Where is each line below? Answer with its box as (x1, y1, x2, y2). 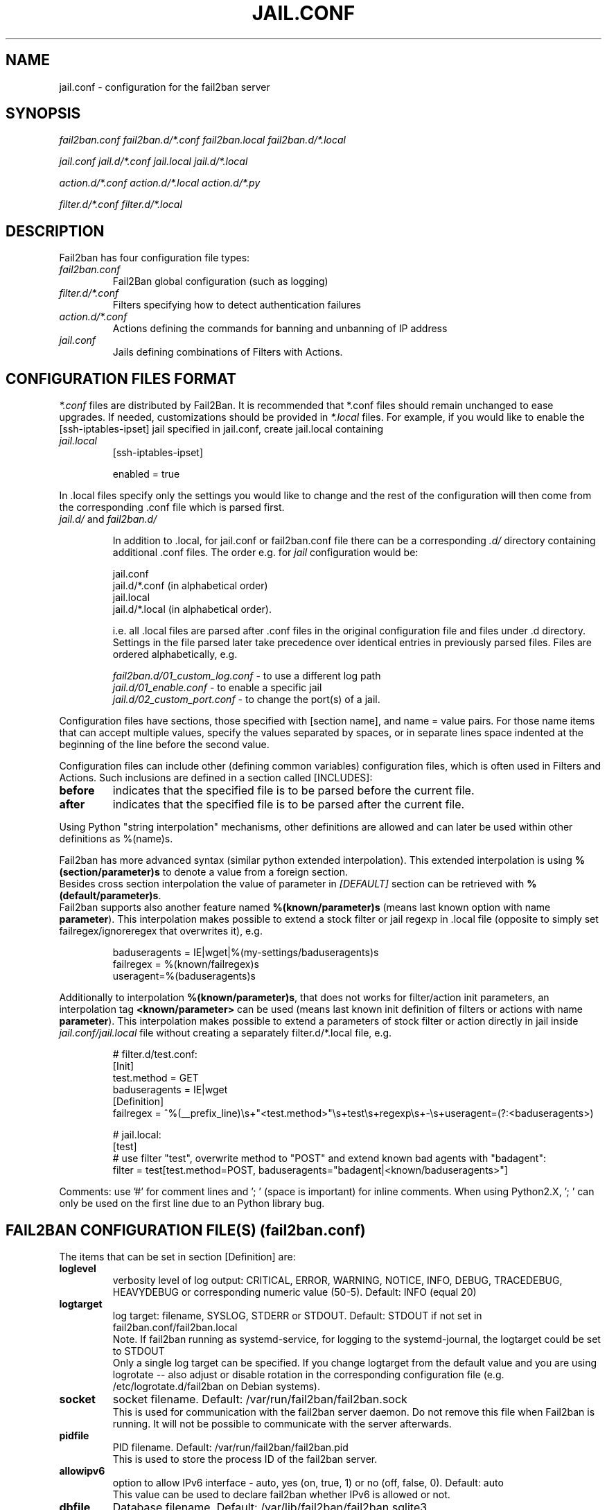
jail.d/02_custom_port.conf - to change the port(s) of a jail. (112, 693, 380, 706)
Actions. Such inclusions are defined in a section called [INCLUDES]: (59, 772, 373, 784)
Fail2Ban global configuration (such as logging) (112, 275, 328, 288)
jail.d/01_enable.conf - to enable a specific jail (112, 682, 322, 694)
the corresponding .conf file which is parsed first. (59, 501, 285, 514)
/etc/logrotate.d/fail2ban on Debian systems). (112, 1380, 320, 1392)
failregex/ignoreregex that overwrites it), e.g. (59, 925, 263, 937)
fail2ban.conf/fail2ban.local (112, 1321, 238, 1333)
